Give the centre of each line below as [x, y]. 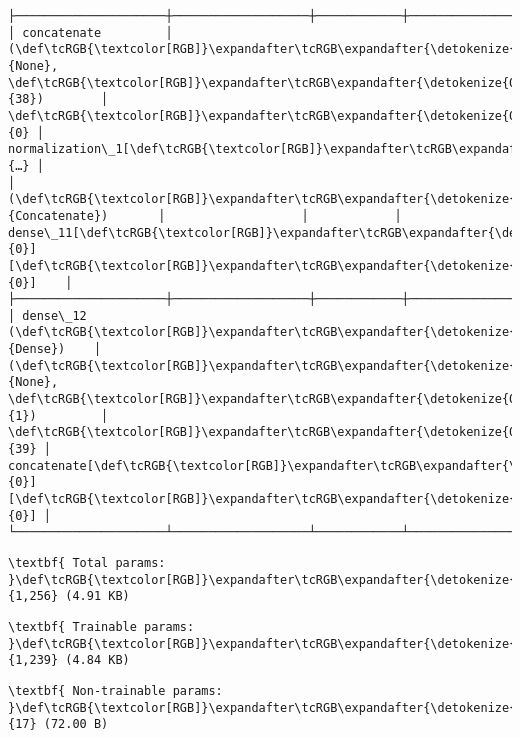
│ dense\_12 [47, 315]
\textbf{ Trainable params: [101, 626]
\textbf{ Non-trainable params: [115, 690]
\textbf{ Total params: [87, 563]
